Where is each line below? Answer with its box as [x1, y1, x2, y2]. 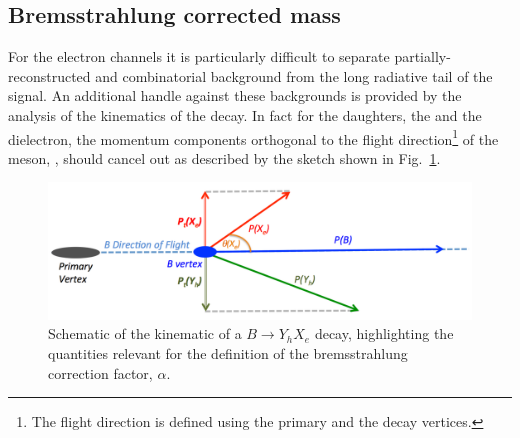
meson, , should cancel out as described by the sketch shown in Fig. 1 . [8, 147, 441, 168]
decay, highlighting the [314, 323, 454, 344]
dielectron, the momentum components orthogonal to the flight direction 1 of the [8, 125, 499, 149]
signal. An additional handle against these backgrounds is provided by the [8, 85, 462, 106]
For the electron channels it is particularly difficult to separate [8, 46, 390, 67]
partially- [394, 46, 451, 67]
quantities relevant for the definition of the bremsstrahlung [48, 343, 408, 364]
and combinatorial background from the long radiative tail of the [95, 65, 493, 86]
